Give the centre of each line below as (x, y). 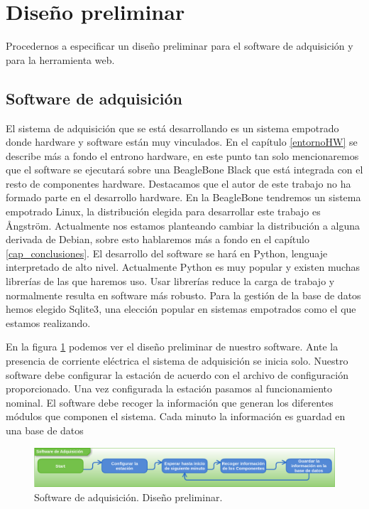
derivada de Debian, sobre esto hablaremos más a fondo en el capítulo (158, 239)
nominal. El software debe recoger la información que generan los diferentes (170, 402)
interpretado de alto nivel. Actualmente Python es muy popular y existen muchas (183, 267)
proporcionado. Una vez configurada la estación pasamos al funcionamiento (169, 389)
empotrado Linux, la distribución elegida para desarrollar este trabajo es (163, 211)
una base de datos (45, 430)
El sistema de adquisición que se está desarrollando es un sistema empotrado (172, 128)
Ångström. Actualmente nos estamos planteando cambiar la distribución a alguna (183, 225)
